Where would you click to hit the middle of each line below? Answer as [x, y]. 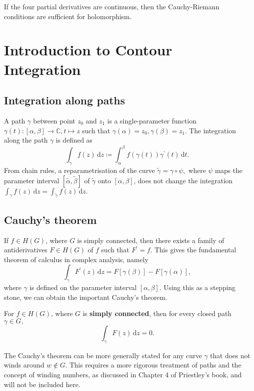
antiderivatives [26, 250]
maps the [229, 170]
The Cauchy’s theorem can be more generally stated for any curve [103, 355]
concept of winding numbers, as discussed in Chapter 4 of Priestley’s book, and [123, 374]
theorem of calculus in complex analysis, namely [76, 259]
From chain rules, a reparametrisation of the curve [80, 170]
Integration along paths [65, 100]
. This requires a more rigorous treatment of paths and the [153, 365]
